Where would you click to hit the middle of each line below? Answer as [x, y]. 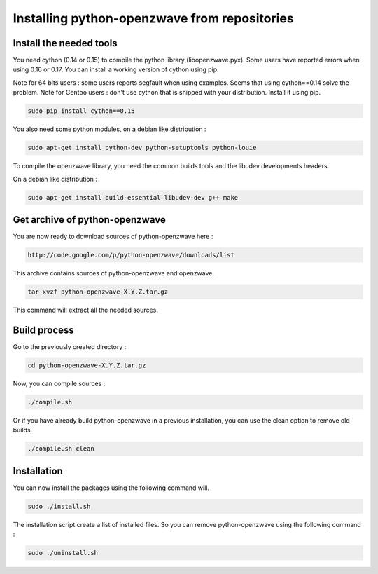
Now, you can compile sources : [59, 383]
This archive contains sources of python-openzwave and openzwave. [114, 273]
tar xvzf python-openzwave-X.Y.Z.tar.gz [98, 292]
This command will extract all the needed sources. [86, 310]
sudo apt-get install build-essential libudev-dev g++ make [133, 197]
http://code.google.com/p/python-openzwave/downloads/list [131, 255]
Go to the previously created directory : [70, 346]
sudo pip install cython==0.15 [82, 111]
